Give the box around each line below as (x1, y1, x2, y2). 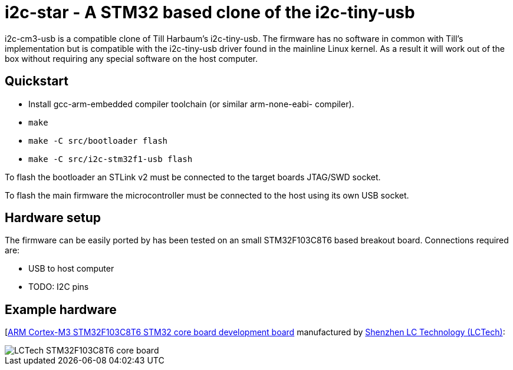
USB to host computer (28, 263, 114, 274)
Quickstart (5, 74, 69, 89)
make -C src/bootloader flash (28, 136, 168, 146)
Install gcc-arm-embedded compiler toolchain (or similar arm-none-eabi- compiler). (28, 98, 354, 109)
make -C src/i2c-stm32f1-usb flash (28, 154, 193, 164)
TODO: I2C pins (28, 282, 89, 292)
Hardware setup (5, 210, 101, 226)
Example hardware (5, 302, 117, 317)
